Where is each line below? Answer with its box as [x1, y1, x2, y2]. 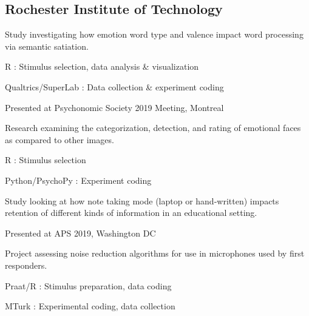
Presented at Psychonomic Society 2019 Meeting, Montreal [5, 101, 224, 113]
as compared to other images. [5, 133, 114, 146]
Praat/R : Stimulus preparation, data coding [5, 279, 172, 292]
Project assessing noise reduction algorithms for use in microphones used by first [5, 247, 305, 260]
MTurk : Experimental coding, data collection [5, 300, 175, 312]
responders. [5, 258, 47, 271]
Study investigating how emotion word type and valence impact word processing [5, 28, 304, 41]
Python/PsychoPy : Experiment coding [5, 173, 152, 186]
